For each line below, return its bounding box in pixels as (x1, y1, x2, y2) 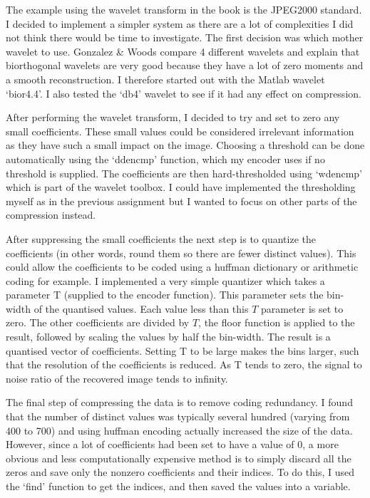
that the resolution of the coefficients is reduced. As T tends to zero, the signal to (6, 357, 362, 372)
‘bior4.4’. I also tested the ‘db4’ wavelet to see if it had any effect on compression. (6, 85, 361, 100)
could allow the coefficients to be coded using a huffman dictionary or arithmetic (6, 259, 359, 274)
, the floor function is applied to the (198, 315, 355, 330)
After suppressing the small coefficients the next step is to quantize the (6, 231, 316, 246)
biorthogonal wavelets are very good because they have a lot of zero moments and (6, 58, 364, 73)
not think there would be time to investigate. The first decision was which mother (6, 30, 364, 45)
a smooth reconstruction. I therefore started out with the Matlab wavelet (6, 71, 325, 86)
